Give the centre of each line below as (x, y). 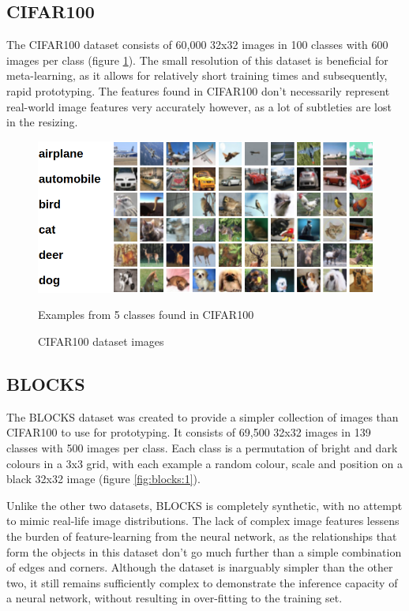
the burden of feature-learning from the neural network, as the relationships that (202, 536)
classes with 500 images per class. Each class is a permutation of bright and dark (202, 447)
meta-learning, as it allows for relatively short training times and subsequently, (197, 75)
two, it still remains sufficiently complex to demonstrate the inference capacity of (202, 582)
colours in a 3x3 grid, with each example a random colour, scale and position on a (205, 463)
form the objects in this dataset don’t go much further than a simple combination (204, 551)
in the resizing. (42, 122)
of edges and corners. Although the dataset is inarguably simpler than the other (200, 567)
